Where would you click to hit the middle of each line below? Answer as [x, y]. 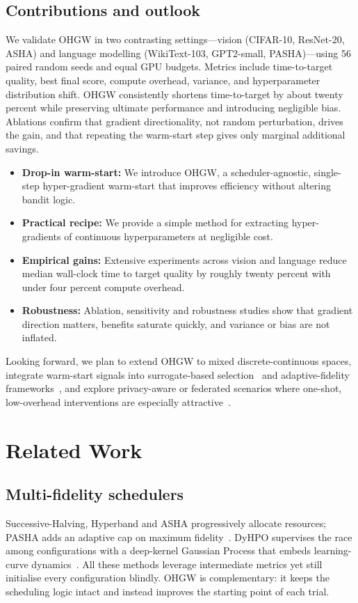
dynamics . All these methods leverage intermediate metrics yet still [177, 564]
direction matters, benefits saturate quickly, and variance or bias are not [176, 323]
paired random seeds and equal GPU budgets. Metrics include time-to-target [169, 66]
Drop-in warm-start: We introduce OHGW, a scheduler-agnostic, [166, 172]
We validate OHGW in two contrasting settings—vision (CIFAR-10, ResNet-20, [175, 39]
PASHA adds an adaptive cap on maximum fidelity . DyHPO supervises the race [179, 537]
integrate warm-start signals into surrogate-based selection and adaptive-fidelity [178, 374]
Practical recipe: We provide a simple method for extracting [155, 222]
